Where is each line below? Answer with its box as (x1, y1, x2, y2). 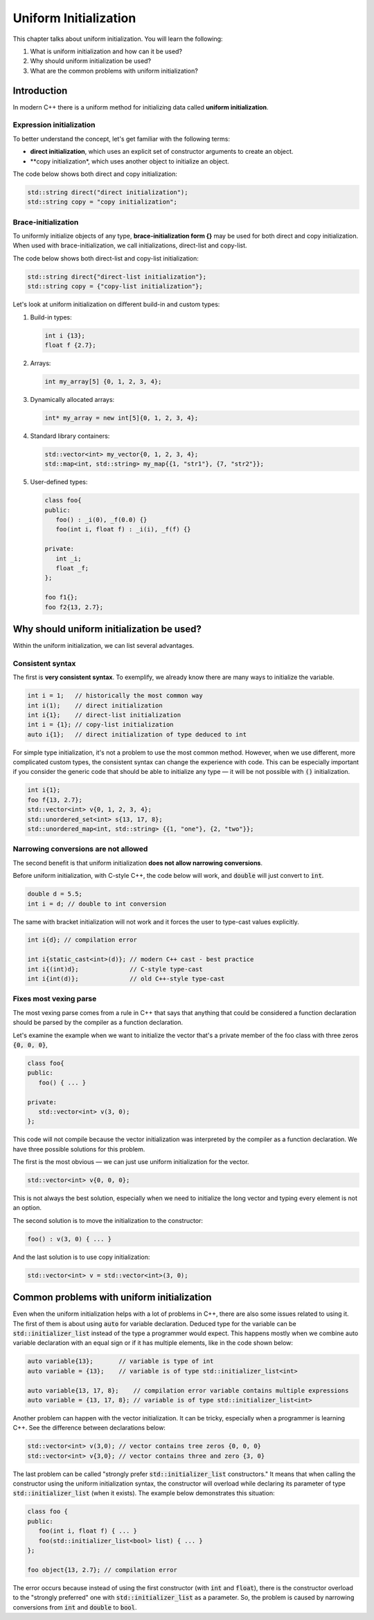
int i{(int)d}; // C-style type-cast (27, 965, 204, 973)
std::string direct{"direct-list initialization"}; (27, 272, 207, 281)
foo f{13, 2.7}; (27, 795, 83, 804)
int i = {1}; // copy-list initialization (27, 721, 174, 729)
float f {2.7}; (44, 341, 96, 349)
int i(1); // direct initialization (27, 701, 163, 710)
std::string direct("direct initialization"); (27, 188, 188, 196)
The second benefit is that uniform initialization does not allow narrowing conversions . (12, 859, 263, 867)
